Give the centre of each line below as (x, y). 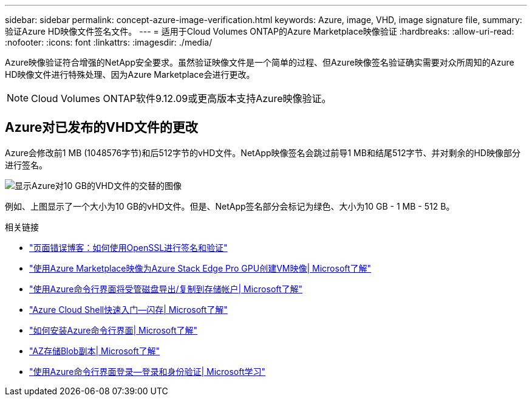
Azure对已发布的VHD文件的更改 (101, 128)
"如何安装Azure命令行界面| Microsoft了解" (114, 330)
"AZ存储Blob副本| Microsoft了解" (95, 351)
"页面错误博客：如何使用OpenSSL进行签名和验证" (128, 247)
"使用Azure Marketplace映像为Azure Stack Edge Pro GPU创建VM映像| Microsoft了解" (200, 268)
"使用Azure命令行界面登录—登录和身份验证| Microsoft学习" (148, 371)
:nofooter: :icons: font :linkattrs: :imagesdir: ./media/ (109, 42)
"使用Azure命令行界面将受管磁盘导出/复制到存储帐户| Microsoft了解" (166, 289)
